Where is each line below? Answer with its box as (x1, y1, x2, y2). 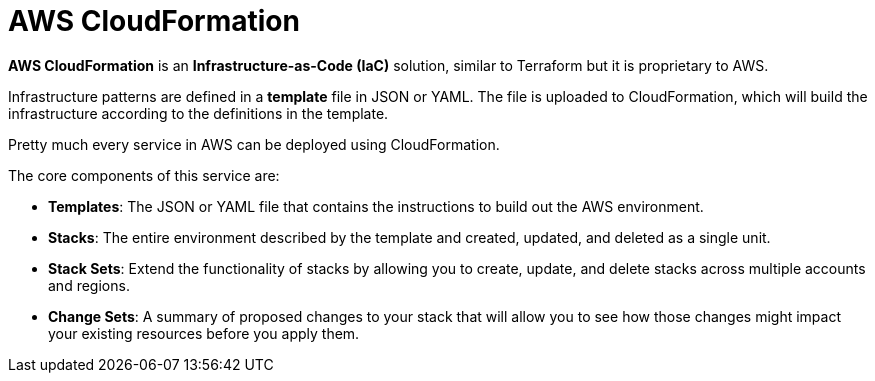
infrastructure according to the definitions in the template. (8, 104, 389, 122)
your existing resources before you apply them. (48, 324, 360, 342)
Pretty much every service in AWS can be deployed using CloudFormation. (8, 135, 500, 153)
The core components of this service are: (8, 166, 280, 184)
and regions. (48, 276, 130, 294)
